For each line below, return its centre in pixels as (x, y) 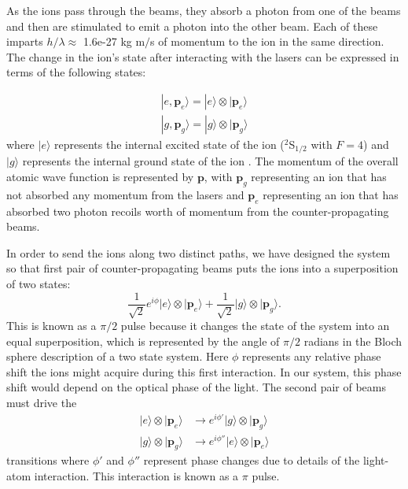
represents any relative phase (312, 356)
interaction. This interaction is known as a (136, 476)
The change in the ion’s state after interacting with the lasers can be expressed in (203, 56)
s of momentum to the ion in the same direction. (267, 41)
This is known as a (51, 326)
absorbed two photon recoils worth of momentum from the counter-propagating (198, 211)
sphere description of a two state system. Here (118, 356)
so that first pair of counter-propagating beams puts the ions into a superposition (202, 268)
